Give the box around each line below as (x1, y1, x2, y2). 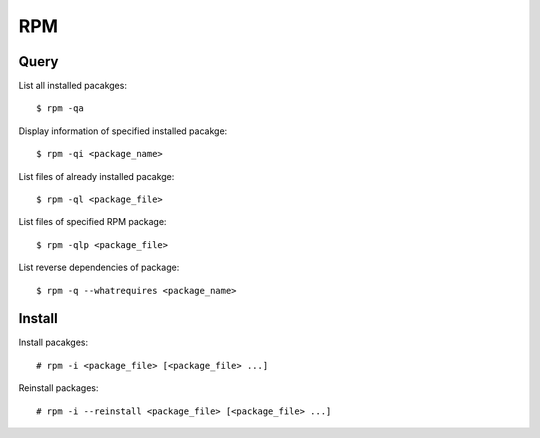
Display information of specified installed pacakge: (18, 125, 228, 137)
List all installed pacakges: (18, 80, 127, 92)
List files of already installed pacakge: (18, 170, 175, 182)
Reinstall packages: (18, 382, 99, 394)
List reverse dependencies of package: (18, 261, 180, 274)
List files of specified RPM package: (18, 216, 167, 228)
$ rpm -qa (36, 103, 84, 114)
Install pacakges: (18, 336, 89, 349)
